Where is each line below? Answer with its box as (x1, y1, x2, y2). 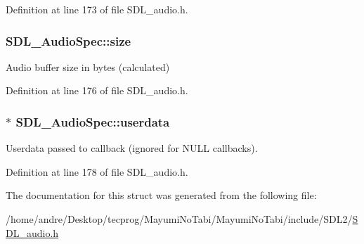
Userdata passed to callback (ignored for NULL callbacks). (6, 141, 258, 155)
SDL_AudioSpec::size (6, 32, 131, 49)
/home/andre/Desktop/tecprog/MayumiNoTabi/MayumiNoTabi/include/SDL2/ (6, 212, 353, 226)
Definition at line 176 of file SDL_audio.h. (6, 83, 188, 98)
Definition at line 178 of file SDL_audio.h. (6, 164, 188, 179)
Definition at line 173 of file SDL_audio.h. (6, 2, 188, 16)
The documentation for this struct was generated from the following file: (6, 188, 317, 203)
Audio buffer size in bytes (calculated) (6, 59, 170, 74)
